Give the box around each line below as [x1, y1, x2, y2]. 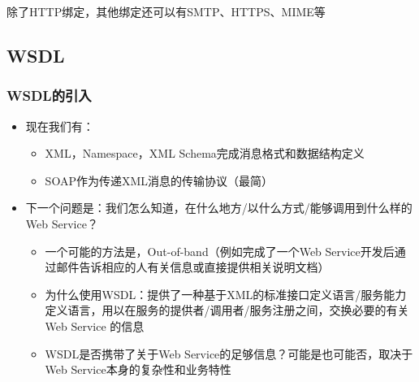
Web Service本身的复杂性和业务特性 [45, 361, 231, 378]
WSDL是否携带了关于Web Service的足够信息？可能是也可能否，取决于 [45, 345, 413, 362]
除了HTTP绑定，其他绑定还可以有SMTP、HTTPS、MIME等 [6, 3, 326, 20]
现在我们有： [25, 117, 94, 134]
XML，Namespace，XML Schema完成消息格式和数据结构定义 [45, 145, 365, 162]
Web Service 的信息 [45, 317, 145, 334]
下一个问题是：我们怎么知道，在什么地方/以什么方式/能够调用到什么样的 [25, 199, 413, 216]
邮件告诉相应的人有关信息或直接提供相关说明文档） [56, 258, 330, 276]
